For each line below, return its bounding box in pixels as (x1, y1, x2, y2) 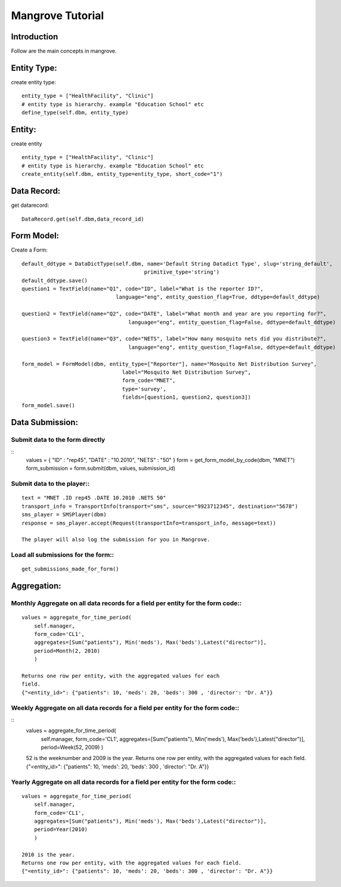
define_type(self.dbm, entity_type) (21, 109, 129, 116)
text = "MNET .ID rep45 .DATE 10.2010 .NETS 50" (21, 495, 166, 501)
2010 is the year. (21, 851, 76, 858)
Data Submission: (11, 417, 79, 427)
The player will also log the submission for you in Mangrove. (21, 536, 210, 543)
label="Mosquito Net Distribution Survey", (122, 368, 252, 376)
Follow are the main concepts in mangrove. (11, 48, 117, 55)
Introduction (11, 32, 58, 42)
